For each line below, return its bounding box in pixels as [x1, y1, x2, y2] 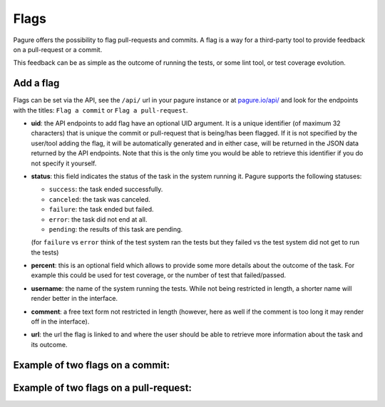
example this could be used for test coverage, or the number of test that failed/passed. [31, 271, 287, 279]
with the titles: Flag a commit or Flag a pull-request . [13, 105, 188, 114]
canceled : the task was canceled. [48, 195, 151, 203]
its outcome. [31, 340, 68, 349]
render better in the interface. [31, 294, 118, 303]
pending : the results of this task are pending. [48, 225, 183, 233]
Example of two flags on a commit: [13, 359, 170, 371]
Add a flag [13, 77, 60, 89]
